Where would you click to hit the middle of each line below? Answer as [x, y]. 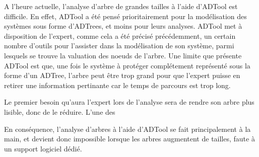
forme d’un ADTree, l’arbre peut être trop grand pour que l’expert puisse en [122, 75]
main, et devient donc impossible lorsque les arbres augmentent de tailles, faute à [129, 139]
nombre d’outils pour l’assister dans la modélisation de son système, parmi [119, 46]
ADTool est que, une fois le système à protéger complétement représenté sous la [127, 65]
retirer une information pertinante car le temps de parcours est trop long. [117, 85]
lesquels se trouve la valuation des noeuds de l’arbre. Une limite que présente [123, 55]
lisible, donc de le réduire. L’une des [60, 111]
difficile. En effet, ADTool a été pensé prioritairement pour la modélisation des [125, 16]
